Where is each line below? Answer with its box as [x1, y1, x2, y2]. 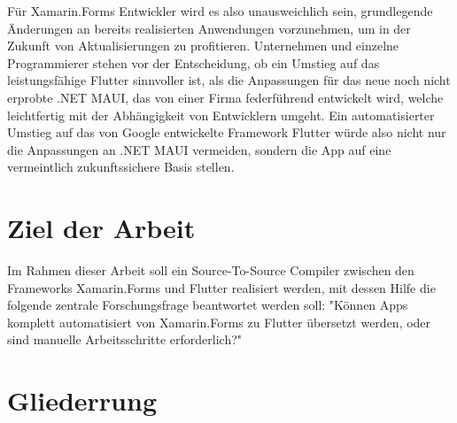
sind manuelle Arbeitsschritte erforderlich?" [7, 330, 243, 349]
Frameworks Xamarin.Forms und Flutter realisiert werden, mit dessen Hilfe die [7, 278, 436, 296]
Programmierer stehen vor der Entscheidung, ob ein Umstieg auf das [7, 53, 380, 72]
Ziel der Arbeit [7, 210, 196, 246]
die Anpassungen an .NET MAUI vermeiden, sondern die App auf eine [7, 140, 391, 158]
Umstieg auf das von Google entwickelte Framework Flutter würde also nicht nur [7, 123, 446, 142]
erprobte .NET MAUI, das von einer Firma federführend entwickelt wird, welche [7, 88, 444, 106]
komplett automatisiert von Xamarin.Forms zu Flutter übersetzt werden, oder [7, 312, 431, 331]
